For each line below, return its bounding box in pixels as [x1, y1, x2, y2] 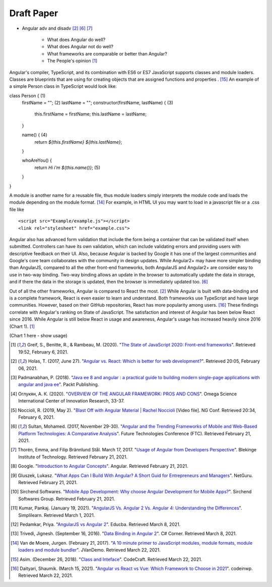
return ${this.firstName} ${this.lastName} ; [34, 139, 122, 145]
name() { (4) [22, 132, 47, 138]
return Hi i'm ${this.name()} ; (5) [34, 164, 100, 170]
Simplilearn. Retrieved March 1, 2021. [18, 512, 95, 518]
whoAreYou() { [22, 157, 52, 163]
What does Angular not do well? [47, 43, 113, 50]
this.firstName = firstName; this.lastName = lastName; [34, 111, 147, 117]
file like [9, 206, 25, 212]
